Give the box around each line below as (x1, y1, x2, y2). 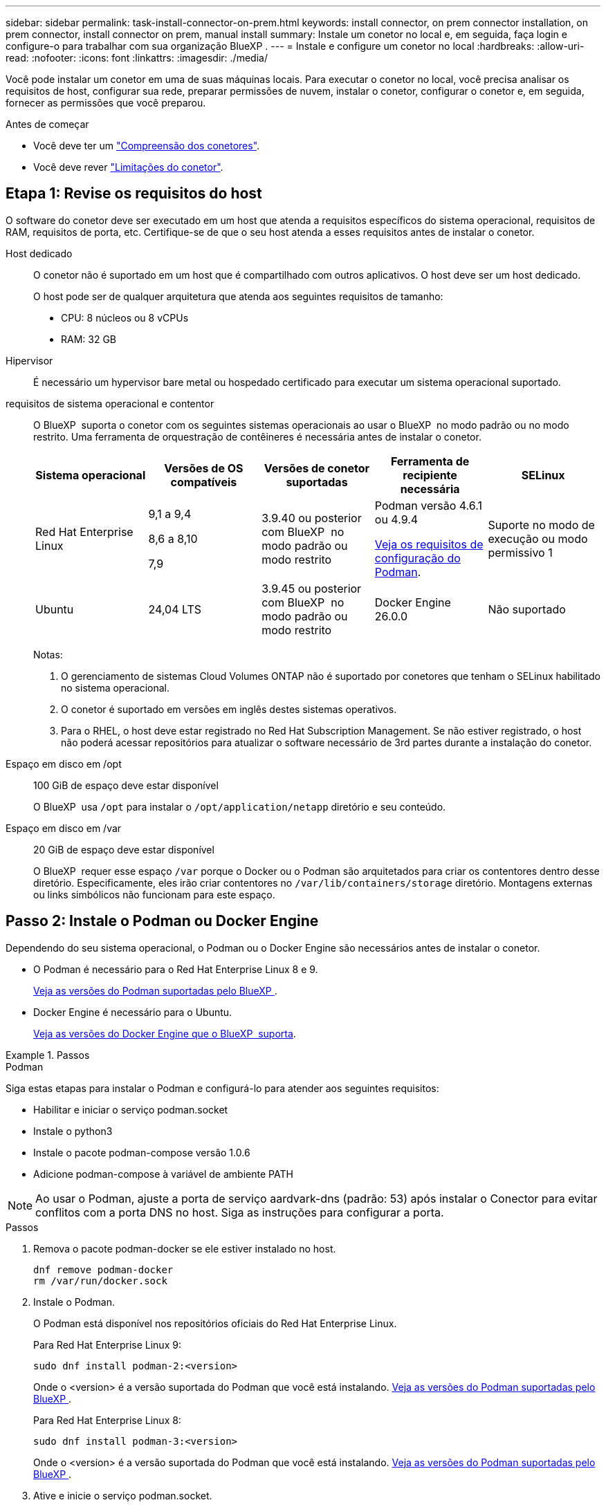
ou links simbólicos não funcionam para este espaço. (33, 888, 275, 900)
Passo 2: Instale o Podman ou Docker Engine (6, 912, 319, 930)
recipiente (403, 468, 457, 482)
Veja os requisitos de (374, 537, 484, 551)
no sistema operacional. (61, 681, 170, 694)
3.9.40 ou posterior (261, 510, 362, 525)
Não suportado (488, 602, 566, 616)
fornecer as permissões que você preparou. (6, 97, 206, 109)
